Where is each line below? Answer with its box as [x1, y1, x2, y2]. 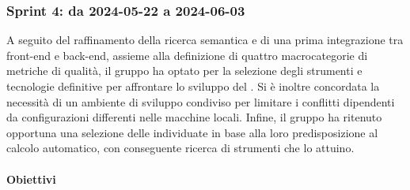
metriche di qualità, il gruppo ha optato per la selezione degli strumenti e [6, 62, 363, 79]
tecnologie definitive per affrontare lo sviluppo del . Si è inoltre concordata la [6, 78, 380, 94]
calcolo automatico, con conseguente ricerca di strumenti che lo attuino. [6, 140, 355, 156]
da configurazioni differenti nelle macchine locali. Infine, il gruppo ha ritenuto [6, 109, 382, 125]
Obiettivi [6, 170, 56, 187]
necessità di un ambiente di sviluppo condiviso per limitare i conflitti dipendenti [6, 93, 395, 110]
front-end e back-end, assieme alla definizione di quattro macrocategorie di [6, 47, 368, 63]
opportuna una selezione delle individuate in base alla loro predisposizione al [6, 124, 378, 140]
